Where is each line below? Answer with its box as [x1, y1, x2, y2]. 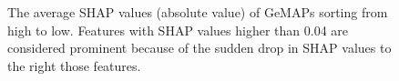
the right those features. [7, 56, 141, 75]
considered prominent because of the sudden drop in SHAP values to [7, 38, 392, 57]
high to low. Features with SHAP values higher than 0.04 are [7, 20, 349, 39]
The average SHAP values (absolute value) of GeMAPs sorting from [7, 3, 388, 21]
